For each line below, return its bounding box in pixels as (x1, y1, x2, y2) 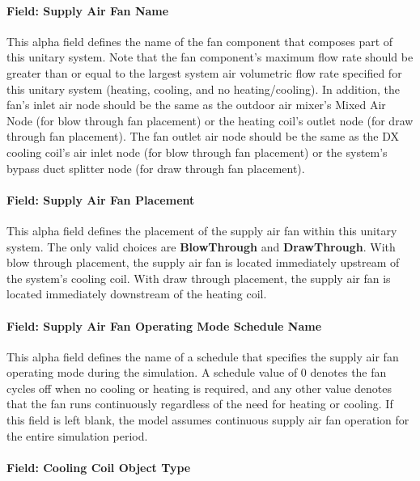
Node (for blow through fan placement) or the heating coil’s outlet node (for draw (6, 112, 414, 129)
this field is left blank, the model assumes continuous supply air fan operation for (6, 411, 409, 428)
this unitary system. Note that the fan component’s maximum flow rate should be (6, 49, 414, 65)
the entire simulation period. (6, 427, 148, 444)
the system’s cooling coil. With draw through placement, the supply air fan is (6, 269, 391, 286)
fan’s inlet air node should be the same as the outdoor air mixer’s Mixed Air (6, 96, 386, 113)
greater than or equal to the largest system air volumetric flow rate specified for (6, 64, 402, 81)
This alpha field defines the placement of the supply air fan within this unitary (6, 222, 397, 238)
